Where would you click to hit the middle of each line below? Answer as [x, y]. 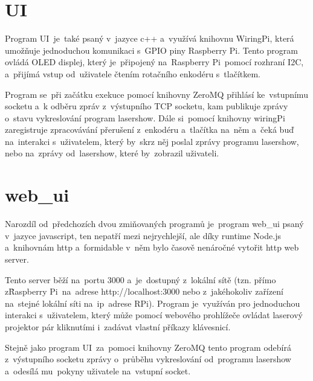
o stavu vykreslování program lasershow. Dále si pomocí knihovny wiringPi [145, 117]
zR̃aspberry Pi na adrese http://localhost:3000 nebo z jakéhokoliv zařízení [144, 291]
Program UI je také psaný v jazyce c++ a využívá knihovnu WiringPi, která [150, 38]
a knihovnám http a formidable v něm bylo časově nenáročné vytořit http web [152, 247]
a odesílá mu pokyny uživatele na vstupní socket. [98, 370]
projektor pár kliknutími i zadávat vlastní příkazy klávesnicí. [118, 326]
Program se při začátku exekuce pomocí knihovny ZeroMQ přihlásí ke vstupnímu [156, 94]
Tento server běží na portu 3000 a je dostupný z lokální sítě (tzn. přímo [140, 279]
